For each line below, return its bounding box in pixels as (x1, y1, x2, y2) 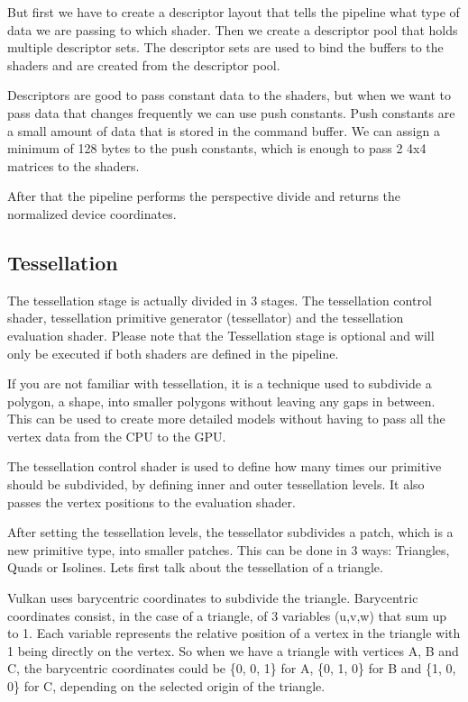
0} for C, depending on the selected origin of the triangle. (7, 677, 326, 696)
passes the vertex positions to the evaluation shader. (7, 492, 296, 511)
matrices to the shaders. (7, 156, 140, 175)
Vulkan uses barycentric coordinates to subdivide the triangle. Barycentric (7, 588, 418, 607)
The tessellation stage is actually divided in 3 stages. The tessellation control (7, 290, 432, 309)
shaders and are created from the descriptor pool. (7, 55, 280, 74)
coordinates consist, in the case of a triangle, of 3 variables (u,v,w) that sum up (7, 606, 447, 625)
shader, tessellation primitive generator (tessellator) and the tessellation (7, 308, 404, 327)
